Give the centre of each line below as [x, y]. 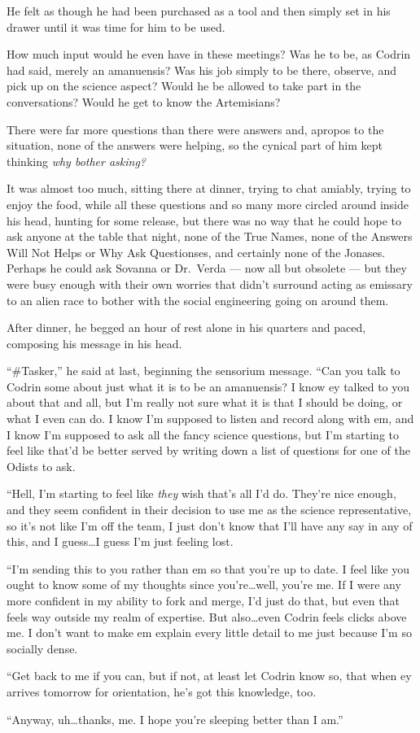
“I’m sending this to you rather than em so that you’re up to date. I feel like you [208, 568]
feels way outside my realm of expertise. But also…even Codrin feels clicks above [207, 616]
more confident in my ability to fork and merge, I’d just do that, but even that [203, 600]
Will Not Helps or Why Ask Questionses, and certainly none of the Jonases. [196, 252]
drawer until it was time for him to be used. [116, 26]
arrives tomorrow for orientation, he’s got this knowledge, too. [162, 691]
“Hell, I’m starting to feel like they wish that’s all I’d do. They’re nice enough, [201, 493]
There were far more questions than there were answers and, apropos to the [195, 129]
